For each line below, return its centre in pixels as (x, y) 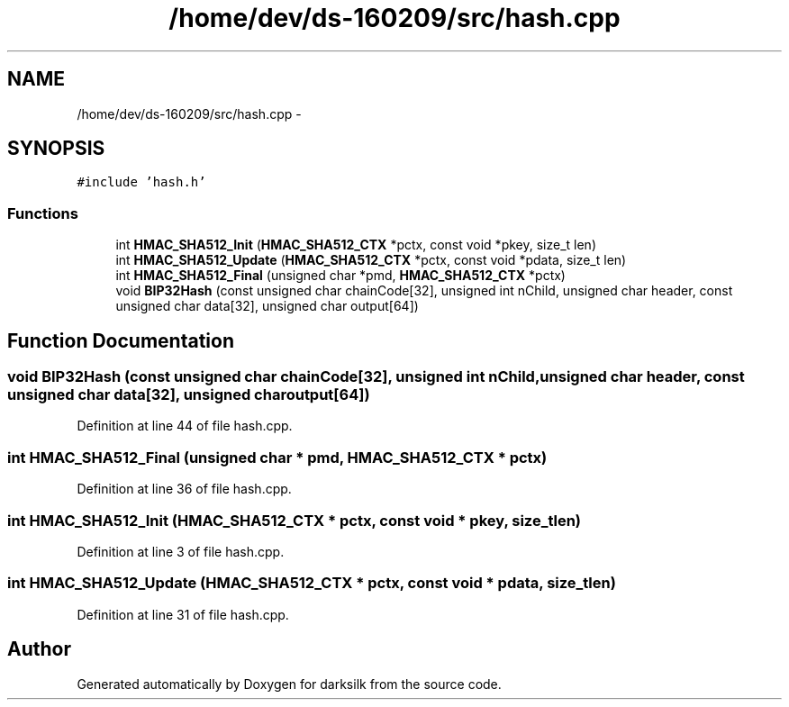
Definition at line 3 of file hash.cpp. (181, 551)
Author (39, 649)
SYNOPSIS (56, 149)
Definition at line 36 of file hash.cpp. (184, 489)
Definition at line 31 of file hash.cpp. (183, 614)
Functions (43, 213)
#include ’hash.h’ (141, 182)
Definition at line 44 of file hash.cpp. (185, 426)
